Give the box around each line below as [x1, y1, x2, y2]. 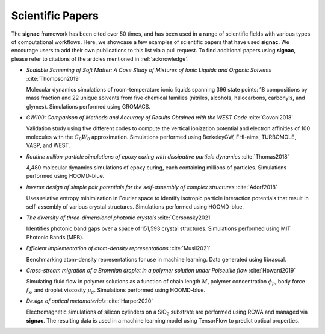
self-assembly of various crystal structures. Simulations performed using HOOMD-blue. [26, 203, 244, 210]
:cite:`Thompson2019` [26, 75, 81, 82]
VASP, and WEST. [26, 142, 70, 149]
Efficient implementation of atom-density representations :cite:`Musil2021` [26, 245, 211, 252]
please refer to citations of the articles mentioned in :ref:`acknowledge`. [11, 55, 189, 63]
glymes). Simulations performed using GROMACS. [26, 102, 150, 110]
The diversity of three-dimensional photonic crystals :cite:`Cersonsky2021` [26, 214, 212, 221]
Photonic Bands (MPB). [26, 233, 84, 241]
